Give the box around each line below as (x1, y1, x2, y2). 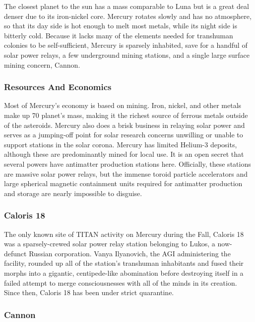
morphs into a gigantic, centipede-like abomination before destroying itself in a (4, 267, 244, 278)
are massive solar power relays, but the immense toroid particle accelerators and (4, 168, 248, 179)
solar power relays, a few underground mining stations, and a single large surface (4, 49, 250, 60)
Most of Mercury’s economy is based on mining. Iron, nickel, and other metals (4, 100, 242, 110)
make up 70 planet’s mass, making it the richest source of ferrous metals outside (4, 109, 248, 120)
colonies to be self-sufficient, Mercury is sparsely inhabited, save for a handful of (4, 40, 248, 50)
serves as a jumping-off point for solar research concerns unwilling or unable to (4, 129, 243, 140)
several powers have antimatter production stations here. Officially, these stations (4, 158, 251, 169)
